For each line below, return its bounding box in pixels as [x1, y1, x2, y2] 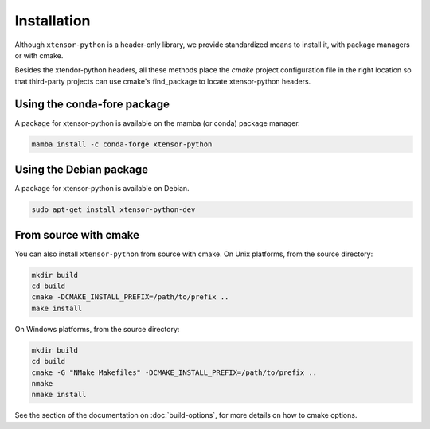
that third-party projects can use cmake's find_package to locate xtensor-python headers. [14, 76, 311, 86]
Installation [14, 12, 91, 29]
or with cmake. [14, 50, 64, 60]
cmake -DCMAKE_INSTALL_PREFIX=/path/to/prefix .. [31, 293, 229, 302]
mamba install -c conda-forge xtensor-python [31, 139, 213, 149]
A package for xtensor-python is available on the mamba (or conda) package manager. [14, 118, 300, 127]
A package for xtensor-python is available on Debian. [14, 184, 190, 193]
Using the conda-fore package [14, 97, 170, 111]
